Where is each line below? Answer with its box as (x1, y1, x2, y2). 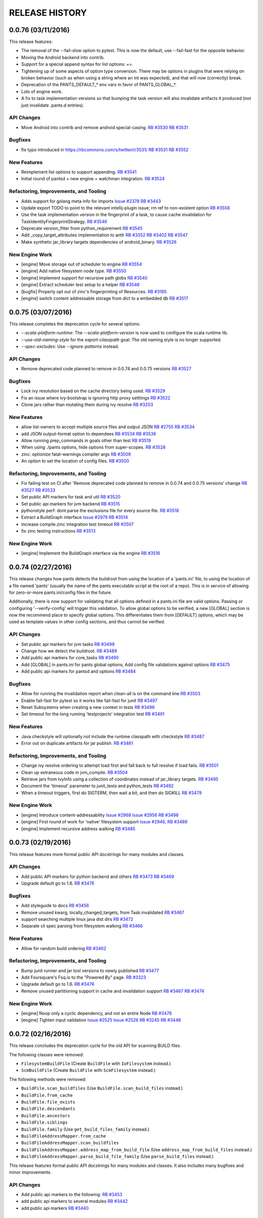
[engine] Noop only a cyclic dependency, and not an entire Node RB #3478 (21, 1010, 172, 1016)
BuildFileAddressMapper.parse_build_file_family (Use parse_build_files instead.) (21, 1154, 214, 1160)
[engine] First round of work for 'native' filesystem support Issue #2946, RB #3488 (21, 819, 188, 825)
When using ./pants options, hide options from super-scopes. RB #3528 (21, 444, 166, 450)
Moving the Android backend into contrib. (21, 54, 105, 60)
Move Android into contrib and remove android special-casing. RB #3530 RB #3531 (21, 124, 188, 130)
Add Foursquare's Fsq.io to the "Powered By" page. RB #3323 (21, 974, 146, 980)
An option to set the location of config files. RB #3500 (21, 458, 129, 464)
